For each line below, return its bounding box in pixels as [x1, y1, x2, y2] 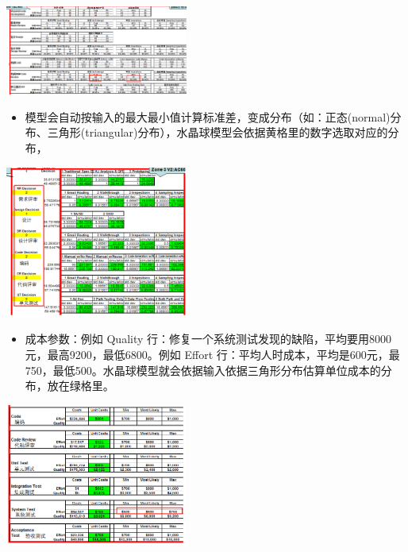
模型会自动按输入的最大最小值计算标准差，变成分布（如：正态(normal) [25, 108, 391, 125]
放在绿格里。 [47, 377, 114, 394]
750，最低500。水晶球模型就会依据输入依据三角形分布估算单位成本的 [25, 361, 381, 378]
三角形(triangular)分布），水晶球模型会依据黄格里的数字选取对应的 [47, 124, 388, 141]
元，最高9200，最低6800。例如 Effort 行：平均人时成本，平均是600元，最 [25, 346, 400, 363]
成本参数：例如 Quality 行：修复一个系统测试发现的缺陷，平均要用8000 [25, 330, 392, 347]
